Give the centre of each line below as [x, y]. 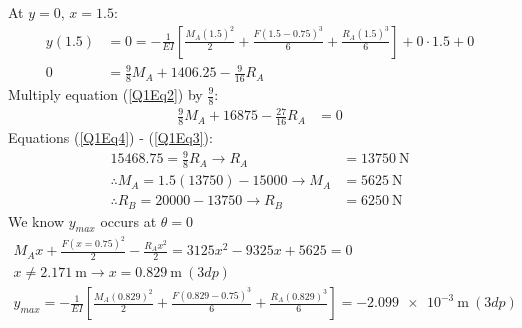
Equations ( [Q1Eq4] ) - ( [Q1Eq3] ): [110, 137]
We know [36, 220]
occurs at [128, 220]
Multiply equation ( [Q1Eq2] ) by [105, 94]
